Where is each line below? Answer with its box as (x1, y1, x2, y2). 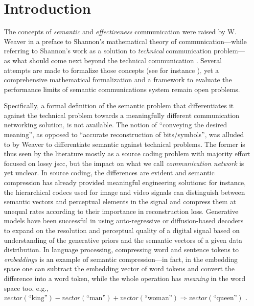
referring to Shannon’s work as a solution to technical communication (4, 46, 212, 56)
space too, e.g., (4, 282, 48, 293)
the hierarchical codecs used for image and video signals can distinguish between (4, 187, 245, 197)
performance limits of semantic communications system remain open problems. (4, 84, 240, 94)
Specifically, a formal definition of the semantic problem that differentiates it (4, 100, 234, 111)
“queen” (213, 295, 237, 302)
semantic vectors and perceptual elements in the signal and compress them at (4, 196, 236, 207)
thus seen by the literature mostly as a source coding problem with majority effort (4, 148, 251, 159)
